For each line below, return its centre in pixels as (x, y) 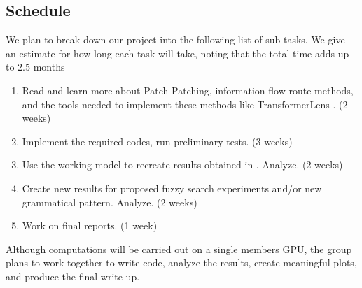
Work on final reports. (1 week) (90, 225)
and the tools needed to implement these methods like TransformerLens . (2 (185, 104)
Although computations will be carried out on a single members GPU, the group (179, 249)
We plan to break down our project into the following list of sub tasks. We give (175, 39)
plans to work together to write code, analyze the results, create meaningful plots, (181, 262)
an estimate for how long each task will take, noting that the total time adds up (177, 53)
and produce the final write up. (73, 276)
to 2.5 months (35, 67)
